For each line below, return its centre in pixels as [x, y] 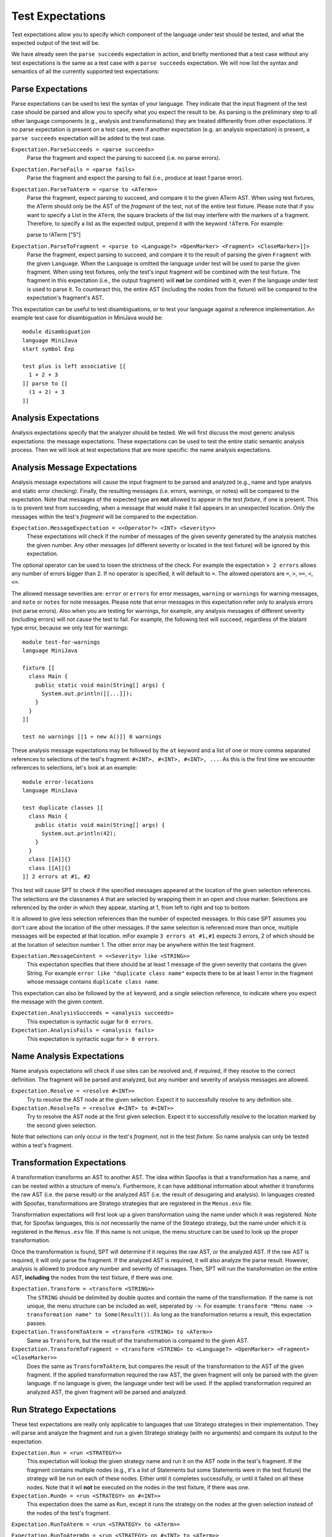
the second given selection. [62, 1125]
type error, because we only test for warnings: [70, 628]
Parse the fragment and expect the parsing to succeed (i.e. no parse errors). [124, 158]
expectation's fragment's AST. [65, 298]
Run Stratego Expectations [64, 1409]
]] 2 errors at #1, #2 [57, 876]
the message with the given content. [57, 1002]
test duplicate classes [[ [63, 808]
